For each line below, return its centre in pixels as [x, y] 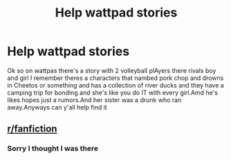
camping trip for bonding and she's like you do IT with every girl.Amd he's [112, 92]
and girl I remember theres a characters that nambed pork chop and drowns [115, 78]
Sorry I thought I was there [53, 148]
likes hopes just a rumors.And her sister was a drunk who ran [94, 100]
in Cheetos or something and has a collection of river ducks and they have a [116, 85]
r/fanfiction [32, 129]
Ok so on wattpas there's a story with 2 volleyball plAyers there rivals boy [112, 70]
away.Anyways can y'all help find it [57, 107]
